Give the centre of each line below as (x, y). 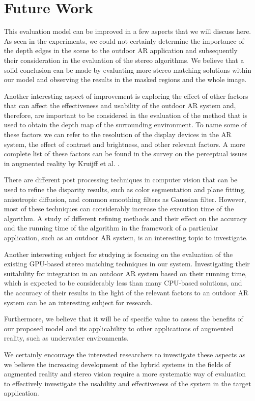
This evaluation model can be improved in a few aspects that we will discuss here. (127, 31)
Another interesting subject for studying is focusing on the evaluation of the (118, 254)
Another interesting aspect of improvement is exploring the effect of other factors (126, 96)
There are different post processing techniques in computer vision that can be (121, 180)
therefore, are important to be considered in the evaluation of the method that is (126, 115)
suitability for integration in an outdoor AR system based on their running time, (126, 273)
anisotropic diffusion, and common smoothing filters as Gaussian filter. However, (125, 199)
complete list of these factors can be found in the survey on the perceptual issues (126, 154)
